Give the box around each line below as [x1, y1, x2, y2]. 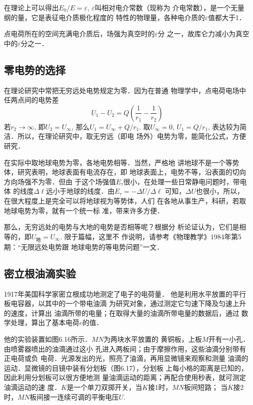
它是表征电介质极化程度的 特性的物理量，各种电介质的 [31, 12, 205, 22]
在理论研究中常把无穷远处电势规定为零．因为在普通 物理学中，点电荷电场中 [4, 85, 246, 95]
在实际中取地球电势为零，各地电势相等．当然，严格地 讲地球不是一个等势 [4, 157, 239, 167]
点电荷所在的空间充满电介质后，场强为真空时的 [4, 28, 155, 39]
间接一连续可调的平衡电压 [36, 391, 119, 402]
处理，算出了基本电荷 [10, 317, 79, 328]
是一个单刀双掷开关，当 [67, 382, 142, 392]
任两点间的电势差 [4, 95, 59, 105]
